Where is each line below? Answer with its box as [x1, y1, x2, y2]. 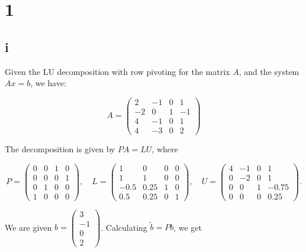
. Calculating [101, 221, 147, 233]
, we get [173, 221, 202, 233]
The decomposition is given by [5, 142, 115, 155]
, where [152, 142, 178, 155]
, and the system [239, 65, 299, 77]
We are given [5, 221, 52, 233]
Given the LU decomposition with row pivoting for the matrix [5, 65, 230, 77]
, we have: [30, 77, 66, 89]
